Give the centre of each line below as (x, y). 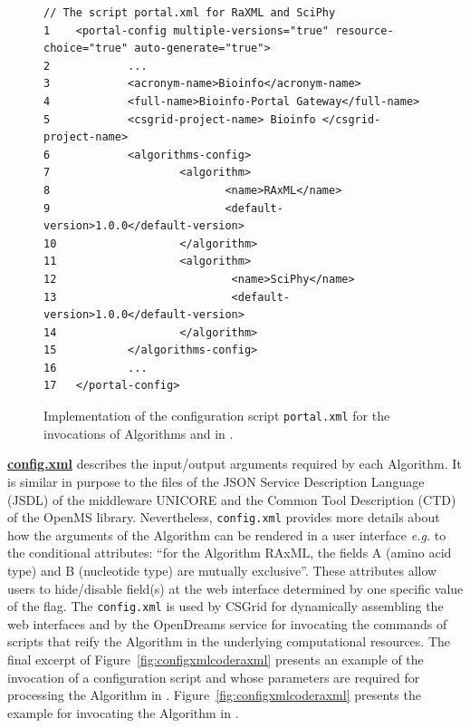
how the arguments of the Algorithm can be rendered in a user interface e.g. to (227, 534)
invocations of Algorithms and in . (139, 433)
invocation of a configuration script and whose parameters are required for (214, 677)
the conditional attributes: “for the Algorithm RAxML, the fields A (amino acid (230, 553)
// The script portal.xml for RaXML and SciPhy (190, 13)
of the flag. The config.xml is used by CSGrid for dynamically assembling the (225, 606)
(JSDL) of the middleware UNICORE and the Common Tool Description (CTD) (232, 499)
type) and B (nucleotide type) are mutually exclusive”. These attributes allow (222, 570)
